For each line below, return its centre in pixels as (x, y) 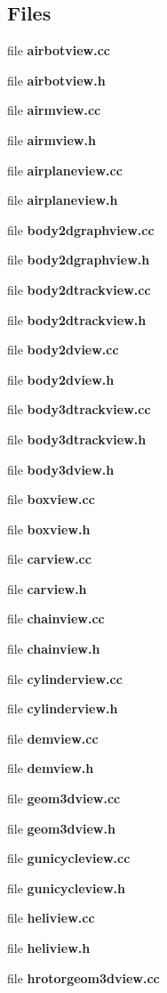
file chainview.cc (56, 619)
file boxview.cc (51, 499)
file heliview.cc (51, 918)
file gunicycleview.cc (69, 858)
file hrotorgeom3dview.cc (83, 977)
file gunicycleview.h (67, 887)
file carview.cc (49, 559)
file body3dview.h (61, 469)
